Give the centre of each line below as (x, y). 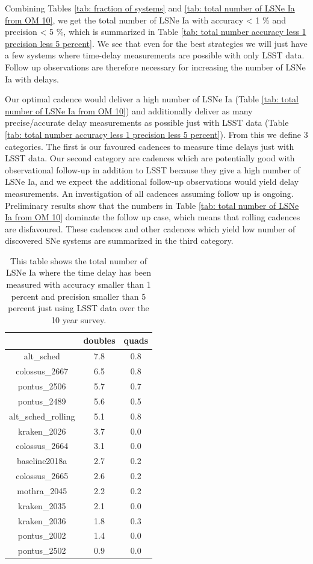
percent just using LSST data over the (79, 308)
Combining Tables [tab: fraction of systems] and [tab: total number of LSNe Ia (150, 8)
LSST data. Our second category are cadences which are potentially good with (150, 158)
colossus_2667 (42, 371)
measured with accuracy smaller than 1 (79, 284)
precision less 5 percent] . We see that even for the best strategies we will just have (156, 43)
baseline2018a (42, 461)
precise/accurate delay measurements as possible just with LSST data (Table (147, 122)
